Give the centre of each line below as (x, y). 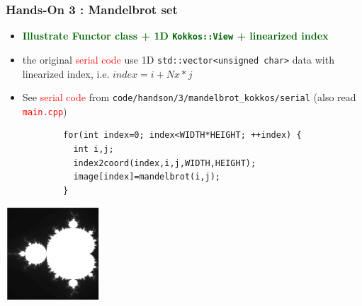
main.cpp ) (45, 111)
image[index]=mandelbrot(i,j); (147, 177)
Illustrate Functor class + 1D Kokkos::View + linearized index (175, 36)
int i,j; (94, 149)
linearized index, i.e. (66, 73)
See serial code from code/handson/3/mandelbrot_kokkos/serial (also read (189, 97)
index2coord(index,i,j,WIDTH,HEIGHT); (165, 163)
